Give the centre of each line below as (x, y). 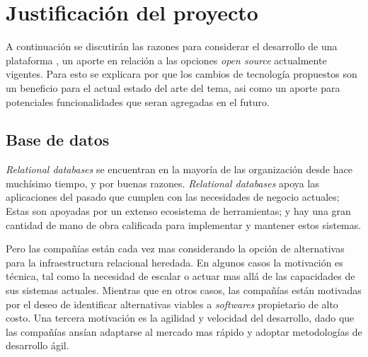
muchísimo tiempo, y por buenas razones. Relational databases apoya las (162, 183)
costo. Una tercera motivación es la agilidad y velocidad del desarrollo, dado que (180, 318)
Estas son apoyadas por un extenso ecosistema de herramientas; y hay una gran (178, 211)
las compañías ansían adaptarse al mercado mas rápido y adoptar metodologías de (184, 331)
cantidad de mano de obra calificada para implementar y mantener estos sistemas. (184, 224)
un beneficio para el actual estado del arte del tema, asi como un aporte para (173, 87)
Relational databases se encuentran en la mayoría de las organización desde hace (179, 169)
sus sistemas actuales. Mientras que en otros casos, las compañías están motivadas (184, 290)
